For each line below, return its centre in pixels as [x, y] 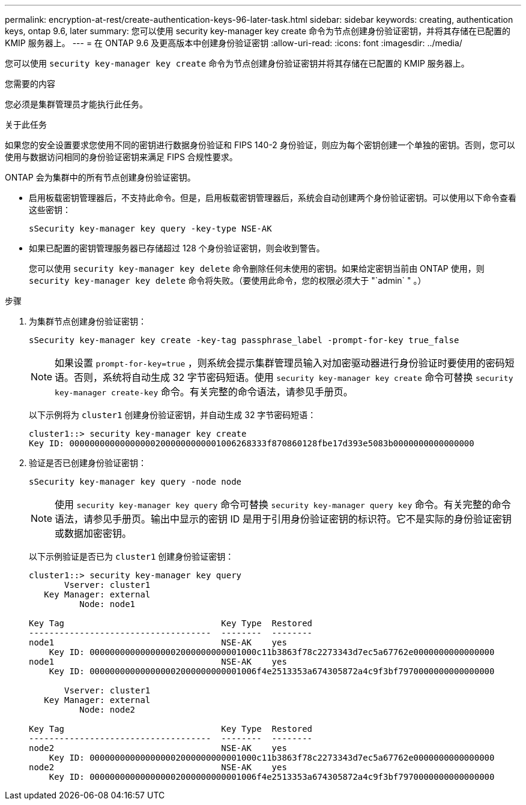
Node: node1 [107, 604]
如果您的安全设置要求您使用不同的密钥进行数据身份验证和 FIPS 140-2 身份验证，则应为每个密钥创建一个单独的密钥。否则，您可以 [260, 145]
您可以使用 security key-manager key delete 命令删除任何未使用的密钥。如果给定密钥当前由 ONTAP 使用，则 [257, 268]
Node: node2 [107, 710]
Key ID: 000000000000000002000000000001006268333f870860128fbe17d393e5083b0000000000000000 [252, 443]
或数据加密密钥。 [93, 533]
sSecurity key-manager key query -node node [135, 482]
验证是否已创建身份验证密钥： [88, 463]
